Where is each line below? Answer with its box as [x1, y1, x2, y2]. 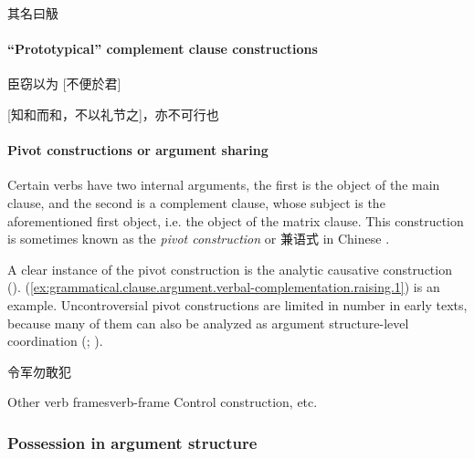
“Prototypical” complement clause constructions [7, 39, 318, 58]
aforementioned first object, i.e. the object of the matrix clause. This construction [7, 211, 464, 230]
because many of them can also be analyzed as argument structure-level [7, 313, 409, 332]
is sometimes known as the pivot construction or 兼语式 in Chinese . [7, 229, 390, 248]
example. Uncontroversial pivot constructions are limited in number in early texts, [7, 295, 468, 314]
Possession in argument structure [7, 431, 258, 454]
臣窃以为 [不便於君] [7, 74, 121, 93]
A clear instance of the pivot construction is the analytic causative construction [7, 259, 452, 278]
